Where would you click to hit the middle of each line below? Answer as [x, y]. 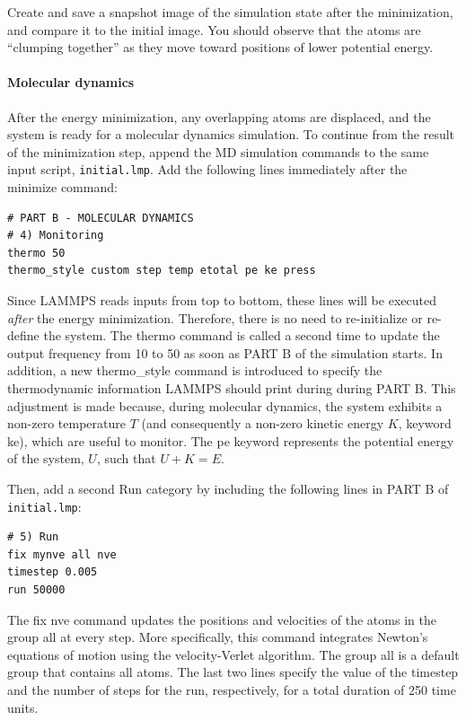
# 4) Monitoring [56, 236]
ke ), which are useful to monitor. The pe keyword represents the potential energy [231, 440]
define [23, 335]
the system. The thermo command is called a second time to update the [242, 335]
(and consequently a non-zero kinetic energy [263, 423]
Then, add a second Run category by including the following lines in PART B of [228, 488]
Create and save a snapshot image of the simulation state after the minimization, [230, 12]
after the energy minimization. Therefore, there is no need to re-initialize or [215, 317]
